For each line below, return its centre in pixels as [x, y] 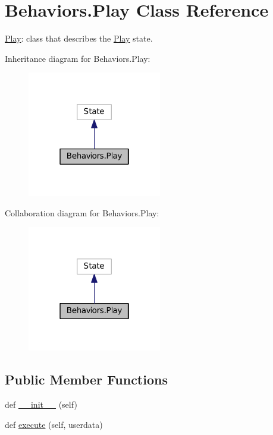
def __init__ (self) [41, 404]
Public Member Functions [86, 379]
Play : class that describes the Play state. [79, 38]
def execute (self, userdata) [54, 424]
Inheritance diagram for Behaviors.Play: [78, 58]
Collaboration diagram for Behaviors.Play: [82, 212]
